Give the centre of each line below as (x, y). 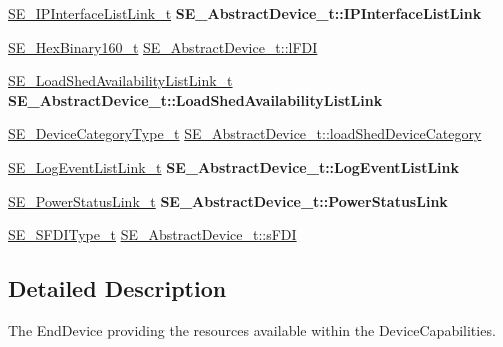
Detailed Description (117, 288)
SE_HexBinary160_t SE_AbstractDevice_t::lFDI (163, 46)
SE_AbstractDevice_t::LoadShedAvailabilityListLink (195, 99)
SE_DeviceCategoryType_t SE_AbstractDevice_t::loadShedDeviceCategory (245, 133)
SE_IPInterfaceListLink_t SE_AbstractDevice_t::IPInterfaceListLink (245, 13)
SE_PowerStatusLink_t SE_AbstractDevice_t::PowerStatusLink (228, 200)
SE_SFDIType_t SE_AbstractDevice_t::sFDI (152, 234)
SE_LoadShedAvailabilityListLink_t (120, 80)
